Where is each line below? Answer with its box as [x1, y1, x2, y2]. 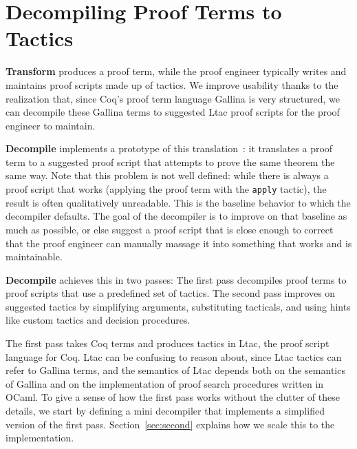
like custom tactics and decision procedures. [6, 313, 191, 327]
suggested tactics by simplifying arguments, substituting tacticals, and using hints [6, 299, 351, 313]
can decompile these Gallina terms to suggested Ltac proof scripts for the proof [6, 105, 340, 119]
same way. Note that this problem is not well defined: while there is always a [6, 168, 329, 182]
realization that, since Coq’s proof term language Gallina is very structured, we [6, 91, 340, 105]
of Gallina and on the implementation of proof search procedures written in [6, 376, 324, 390]
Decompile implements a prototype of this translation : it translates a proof [6, 141, 333, 156]
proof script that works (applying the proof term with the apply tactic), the [6, 182, 327, 196]
